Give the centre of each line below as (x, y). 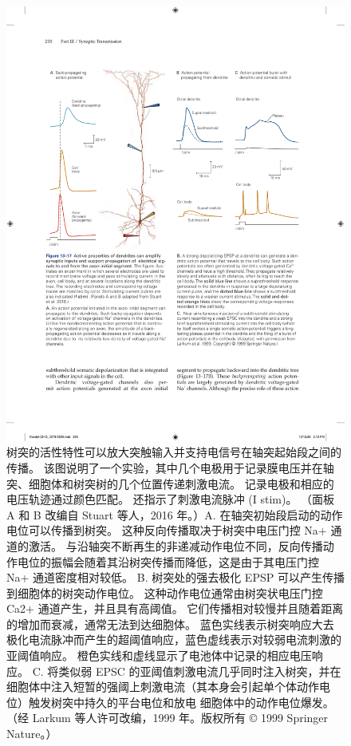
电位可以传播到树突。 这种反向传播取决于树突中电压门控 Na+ (167, 530)
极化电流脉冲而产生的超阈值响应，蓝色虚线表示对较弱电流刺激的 (174, 639)
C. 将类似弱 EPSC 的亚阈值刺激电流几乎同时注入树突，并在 (187, 671)
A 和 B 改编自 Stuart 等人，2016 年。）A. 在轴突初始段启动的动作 (175, 514)
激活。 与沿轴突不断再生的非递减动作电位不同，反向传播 (175, 545)
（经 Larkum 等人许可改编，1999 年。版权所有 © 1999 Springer (168, 718)
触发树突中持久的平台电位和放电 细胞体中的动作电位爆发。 (181, 702)
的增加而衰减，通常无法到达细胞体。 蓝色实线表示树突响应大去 (170, 624)
